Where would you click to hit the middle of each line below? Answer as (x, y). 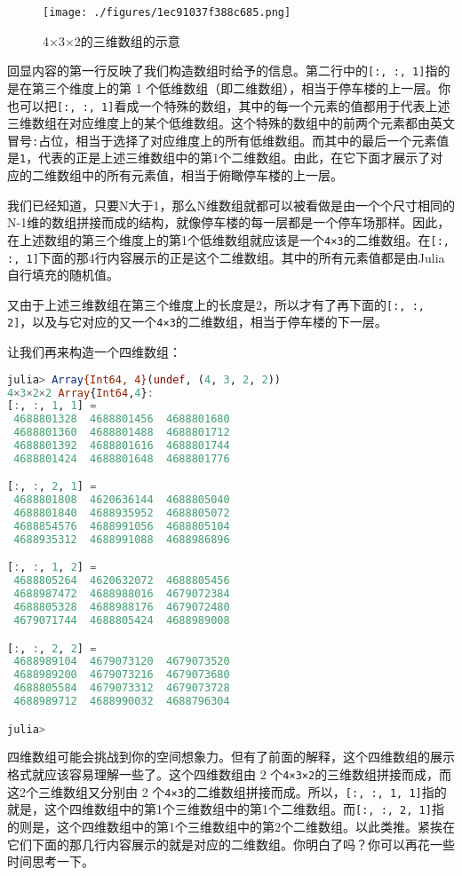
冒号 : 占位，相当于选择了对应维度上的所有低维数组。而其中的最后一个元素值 (228, 140)
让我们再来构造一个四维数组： (94, 352)
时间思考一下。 (51, 861)
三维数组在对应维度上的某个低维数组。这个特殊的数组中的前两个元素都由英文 (231, 123)
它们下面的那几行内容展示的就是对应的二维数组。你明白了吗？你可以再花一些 (231, 844)
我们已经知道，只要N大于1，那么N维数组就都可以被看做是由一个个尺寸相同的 (231, 205)
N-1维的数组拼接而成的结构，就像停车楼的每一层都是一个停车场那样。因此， (229, 222)
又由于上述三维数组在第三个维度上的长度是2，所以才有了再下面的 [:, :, (216, 304)
